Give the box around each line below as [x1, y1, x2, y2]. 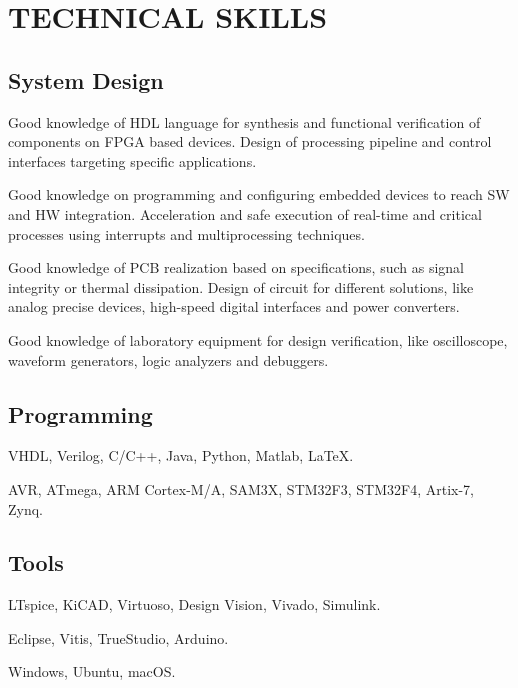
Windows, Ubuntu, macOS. [8, 661, 176, 682]
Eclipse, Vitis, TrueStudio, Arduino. [8, 627, 229, 648]
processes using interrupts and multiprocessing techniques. [8, 223, 365, 244]
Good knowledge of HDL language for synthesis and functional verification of [8, 111, 481, 132]
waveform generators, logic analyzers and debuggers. [8, 349, 329, 370]
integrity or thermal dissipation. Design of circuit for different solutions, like [8, 276, 474, 297]
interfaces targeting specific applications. [8, 150, 257, 171]
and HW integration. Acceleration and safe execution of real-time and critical [8, 203, 482, 224]
